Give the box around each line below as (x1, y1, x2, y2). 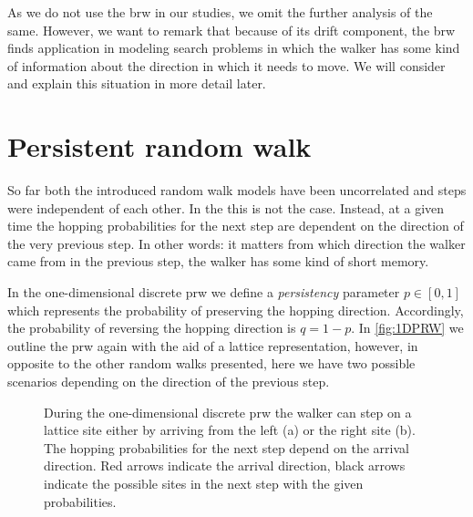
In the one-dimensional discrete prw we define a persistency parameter (7, 283, 400, 302)
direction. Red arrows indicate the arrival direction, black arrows (44, 456, 406, 475)
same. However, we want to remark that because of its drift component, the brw (7, 20, 456, 39)
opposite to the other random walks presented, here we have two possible (7, 354, 416, 373)
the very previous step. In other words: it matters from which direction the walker (7, 233, 466, 253)
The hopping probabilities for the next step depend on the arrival (44, 438, 409, 457)
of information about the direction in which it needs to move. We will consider (7, 56, 446, 75)
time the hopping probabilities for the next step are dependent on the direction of (7, 216, 464, 235)
